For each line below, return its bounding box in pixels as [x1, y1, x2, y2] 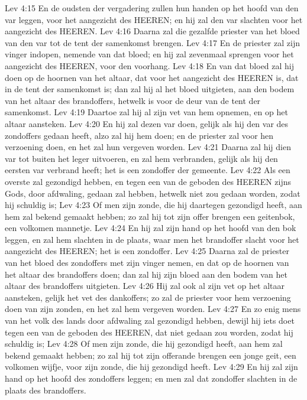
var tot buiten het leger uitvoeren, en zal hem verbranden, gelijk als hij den [5, 152, 278, 164]
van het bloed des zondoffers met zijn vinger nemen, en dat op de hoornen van [5, 256, 289, 269]
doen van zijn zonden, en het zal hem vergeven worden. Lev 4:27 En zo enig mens [5, 303, 301, 315]
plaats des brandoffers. [5, 383, 86, 396]
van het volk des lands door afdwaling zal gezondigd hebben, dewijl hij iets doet [5, 314, 295, 327]
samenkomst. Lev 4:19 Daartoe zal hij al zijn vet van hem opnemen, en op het [5, 106, 288, 118]
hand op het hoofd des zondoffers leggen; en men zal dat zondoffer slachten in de [5, 372, 298, 384]
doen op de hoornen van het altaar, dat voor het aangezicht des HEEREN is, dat [5, 71, 299, 83]
